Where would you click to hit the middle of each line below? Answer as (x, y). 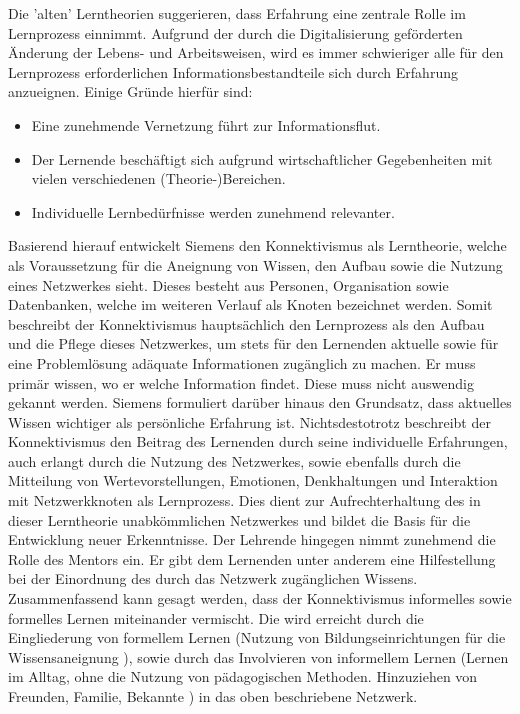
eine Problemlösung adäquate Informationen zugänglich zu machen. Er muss (242, 362)
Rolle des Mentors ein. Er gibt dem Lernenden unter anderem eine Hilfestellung (252, 558)
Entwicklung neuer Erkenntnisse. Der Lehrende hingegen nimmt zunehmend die (252, 539)
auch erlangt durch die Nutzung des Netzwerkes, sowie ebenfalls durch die (234, 460)
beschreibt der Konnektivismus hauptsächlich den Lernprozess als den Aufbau (246, 323)
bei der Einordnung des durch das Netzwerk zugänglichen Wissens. (213, 578)
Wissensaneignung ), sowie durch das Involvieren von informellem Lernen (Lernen (258, 656)
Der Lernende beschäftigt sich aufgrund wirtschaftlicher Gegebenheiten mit (262, 158)
